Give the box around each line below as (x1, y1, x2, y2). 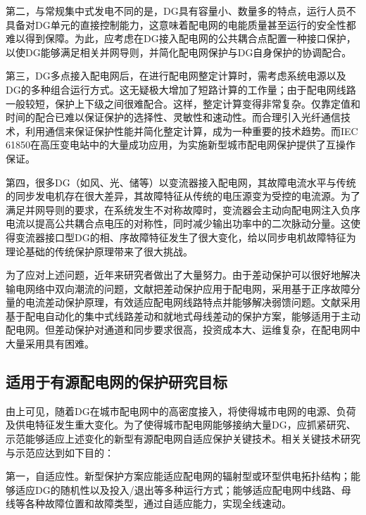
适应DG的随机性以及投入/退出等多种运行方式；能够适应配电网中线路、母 (15, 482, 351, 497)
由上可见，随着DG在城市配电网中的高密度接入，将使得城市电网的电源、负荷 (6, 403, 356, 418)
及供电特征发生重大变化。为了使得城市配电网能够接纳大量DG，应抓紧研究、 (6, 417, 356, 432)
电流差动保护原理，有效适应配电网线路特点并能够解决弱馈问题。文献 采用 (25, 295, 360, 310)
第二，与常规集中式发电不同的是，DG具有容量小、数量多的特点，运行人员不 (6, 4, 356, 18)
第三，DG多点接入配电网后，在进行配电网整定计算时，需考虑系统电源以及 (6, 68, 346, 83)
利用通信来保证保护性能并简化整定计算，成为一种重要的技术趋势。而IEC (25, 123, 358, 138)
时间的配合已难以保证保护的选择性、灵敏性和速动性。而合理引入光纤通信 (6, 110, 341, 125)
